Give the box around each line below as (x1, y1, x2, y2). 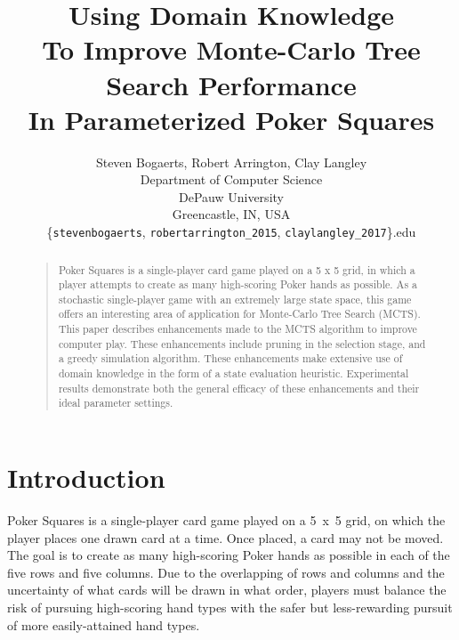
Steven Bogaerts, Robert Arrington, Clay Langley (95, 152, 367, 171)
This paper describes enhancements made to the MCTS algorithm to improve (58, 321, 417, 336)
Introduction (7, 459, 165, 496)
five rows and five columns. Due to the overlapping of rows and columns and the (7, 563, 445, 581)
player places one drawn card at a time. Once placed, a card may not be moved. (7, 528, 444, 547)
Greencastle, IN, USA (172, 205, 291, 223)
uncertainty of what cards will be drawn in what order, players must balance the (7, 580, 447, 599)
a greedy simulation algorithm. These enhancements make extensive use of (58, 351, 403, 366)
